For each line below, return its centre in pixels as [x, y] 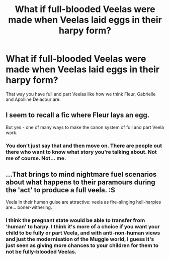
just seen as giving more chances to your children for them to [82, 245]
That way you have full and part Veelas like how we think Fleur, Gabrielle [81, 94]
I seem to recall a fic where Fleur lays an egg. [78, 115]
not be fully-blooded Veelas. [41, 252]
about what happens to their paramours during [80, 182]
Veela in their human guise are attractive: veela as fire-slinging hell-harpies [83, 202]
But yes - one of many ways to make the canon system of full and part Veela [85, 127]
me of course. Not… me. [36, 158]
